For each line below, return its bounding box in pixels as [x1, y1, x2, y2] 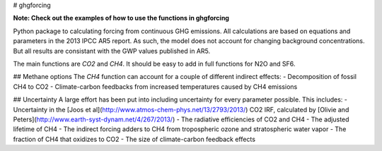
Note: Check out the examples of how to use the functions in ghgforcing [13, 14, 230, 23]
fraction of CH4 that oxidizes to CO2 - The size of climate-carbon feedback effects [13, 135, 256, 143]
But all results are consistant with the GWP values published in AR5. [13, 47, 211, 55]
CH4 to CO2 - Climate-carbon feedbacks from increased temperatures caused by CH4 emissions [13, 82, 298, 91]
